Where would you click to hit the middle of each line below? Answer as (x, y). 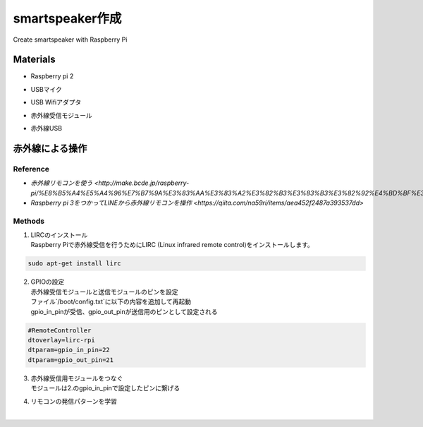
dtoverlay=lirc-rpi (61, 340)
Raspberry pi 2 (52, 76)
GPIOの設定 (48, 282)
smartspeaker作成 (67, 18)
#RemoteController (60, 330)
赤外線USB (47, 128)
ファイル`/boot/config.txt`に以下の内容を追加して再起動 (111, 302)
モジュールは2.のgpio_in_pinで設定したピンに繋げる (105, 388)
